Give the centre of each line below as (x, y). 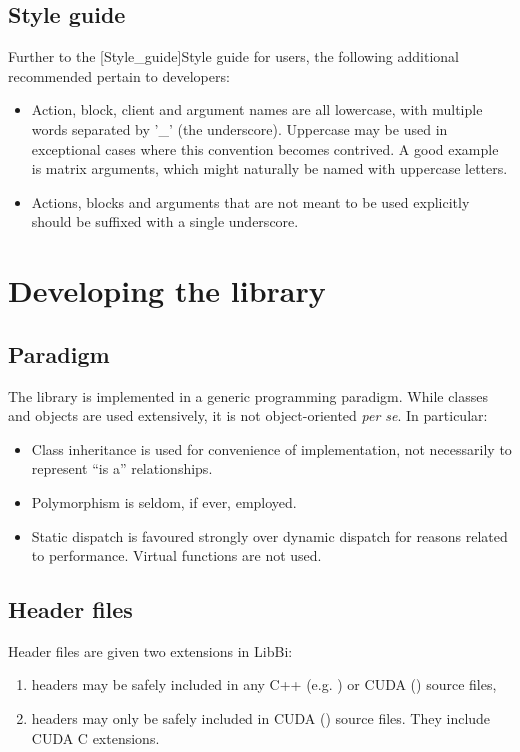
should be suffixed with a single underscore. (165, 221)
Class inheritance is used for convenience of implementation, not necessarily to (271, 448)
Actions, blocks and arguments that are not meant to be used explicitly (250, 201)
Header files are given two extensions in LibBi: (150, 650)
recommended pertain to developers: (119, 75)
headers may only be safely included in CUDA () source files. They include (261, 718)
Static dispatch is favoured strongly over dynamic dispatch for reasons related (269, 535)
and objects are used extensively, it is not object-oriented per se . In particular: (248, 415)
